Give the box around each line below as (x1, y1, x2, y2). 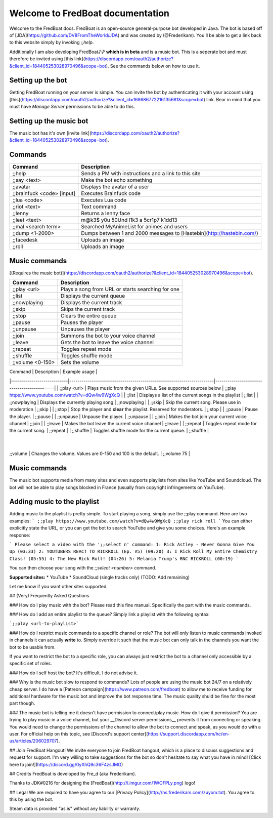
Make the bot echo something (81, 177, 153, 184)
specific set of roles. (9, 661, 53, 667)
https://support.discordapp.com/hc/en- (147, 730, 230, 737)
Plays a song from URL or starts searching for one (61, 286, 179, 293)
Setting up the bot (9, 76, 67, 85)
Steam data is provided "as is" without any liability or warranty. (9, 805, 141, 812)
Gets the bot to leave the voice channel (61, 339, 154, 346)
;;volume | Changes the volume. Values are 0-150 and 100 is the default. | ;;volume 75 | (9, 451, 191, 457)
